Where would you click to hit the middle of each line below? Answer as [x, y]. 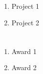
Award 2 [24, 67]
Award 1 [24, 51]
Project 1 [25, 6]
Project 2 [25, 22]
